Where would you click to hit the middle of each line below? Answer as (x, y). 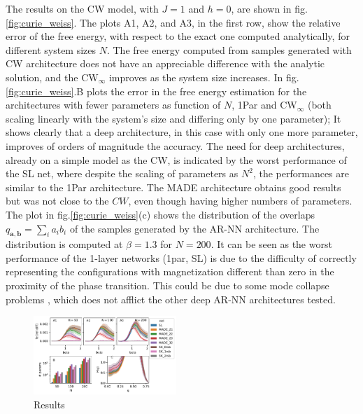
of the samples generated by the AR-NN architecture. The (194, 228)
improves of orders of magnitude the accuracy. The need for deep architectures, (175, 145)
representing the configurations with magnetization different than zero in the (170, 271)
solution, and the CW (52, 77)
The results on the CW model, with (82, 8)
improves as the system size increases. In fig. (204, 77)
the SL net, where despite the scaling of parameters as (122, 173)
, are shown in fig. (269, 8)
